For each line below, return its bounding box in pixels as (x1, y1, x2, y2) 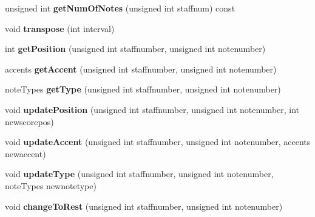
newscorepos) (5, 115, 54, 128)
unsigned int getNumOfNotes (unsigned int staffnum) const (5, 2, 235, 14)
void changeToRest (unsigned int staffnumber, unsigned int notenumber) (5, 199, 283, 212)
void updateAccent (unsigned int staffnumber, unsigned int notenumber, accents (5, 135, 311, 148)
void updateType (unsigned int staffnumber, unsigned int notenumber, (5, 167, 274, 180)
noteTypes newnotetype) (5, 179, 97, 192)
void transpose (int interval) (5, 22, 115, 34)
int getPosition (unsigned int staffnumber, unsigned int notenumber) (5, 42, 266, 55)
